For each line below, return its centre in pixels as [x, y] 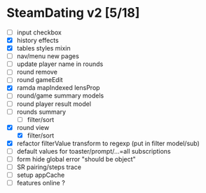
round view [33, 127]
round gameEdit [40, 80]
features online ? [41, 183]
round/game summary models [60, 95]
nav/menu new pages [48, 56]
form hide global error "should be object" [76, 159]
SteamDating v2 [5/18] [73, 13]
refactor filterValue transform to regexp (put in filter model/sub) [108, 143]
